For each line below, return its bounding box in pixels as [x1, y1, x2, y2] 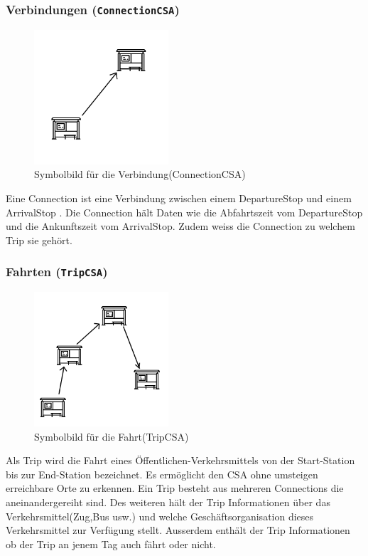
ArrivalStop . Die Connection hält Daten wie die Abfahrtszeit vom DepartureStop [6, 204, 363, 219]
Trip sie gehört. [6, 232, 72, 247]
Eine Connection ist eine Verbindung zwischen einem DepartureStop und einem [6, 190, 352, 205]
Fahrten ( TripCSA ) [6, 263, 108, 280]
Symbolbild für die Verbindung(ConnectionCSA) [34, 167, 246, 182]
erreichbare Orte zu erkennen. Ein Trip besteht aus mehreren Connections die [6, 481, 344, 495]
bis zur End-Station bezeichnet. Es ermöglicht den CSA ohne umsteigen [6, 466, 318, 481]
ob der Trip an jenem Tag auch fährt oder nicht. [6, 536, 216, 551]
